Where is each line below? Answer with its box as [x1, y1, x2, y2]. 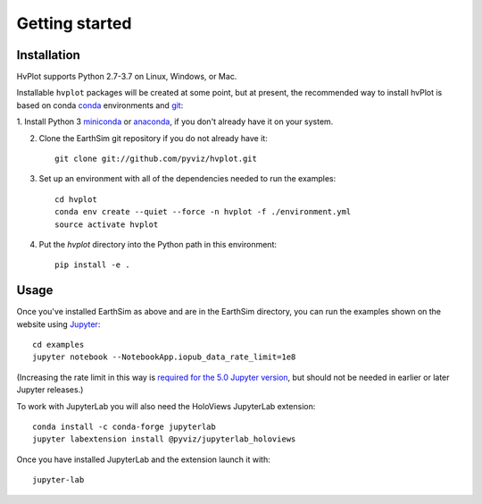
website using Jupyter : [16, 318, 101, 330]
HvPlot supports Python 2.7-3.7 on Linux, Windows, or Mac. [16, 71, 237, 82]
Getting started [16, 13, 132, 33]
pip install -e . [54, 260, 130, 270]
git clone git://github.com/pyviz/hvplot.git [54, 154, 258, 164]
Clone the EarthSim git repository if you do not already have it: [38, 132, 268, 143]
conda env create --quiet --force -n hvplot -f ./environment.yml [54, 206, 352, 217]
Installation [16, 47, 80, 63]
